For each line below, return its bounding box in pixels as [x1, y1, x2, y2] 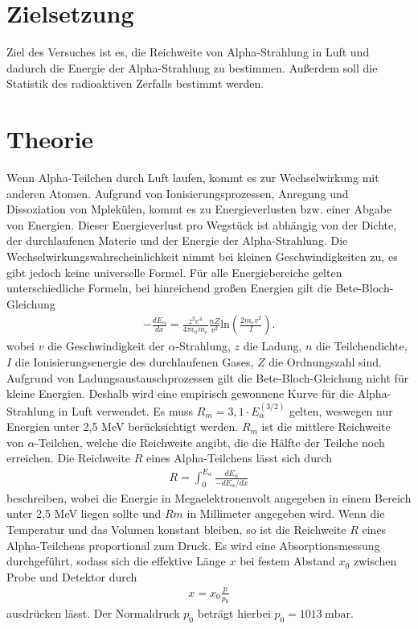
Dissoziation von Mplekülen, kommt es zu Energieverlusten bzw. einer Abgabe [6, 201, 392, 217]
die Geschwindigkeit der [47, 337, 165, 354]
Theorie [6, 122, 94, 155]
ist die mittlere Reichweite [261, 418, 391, 435]
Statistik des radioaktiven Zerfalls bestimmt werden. [6, 75, 264, 92]
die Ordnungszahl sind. [268, 354, 382, 370]
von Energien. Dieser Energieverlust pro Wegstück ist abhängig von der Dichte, [6, 216, 397, 233]
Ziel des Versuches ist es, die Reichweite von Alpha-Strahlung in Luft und [6, 43, 370, 60]
